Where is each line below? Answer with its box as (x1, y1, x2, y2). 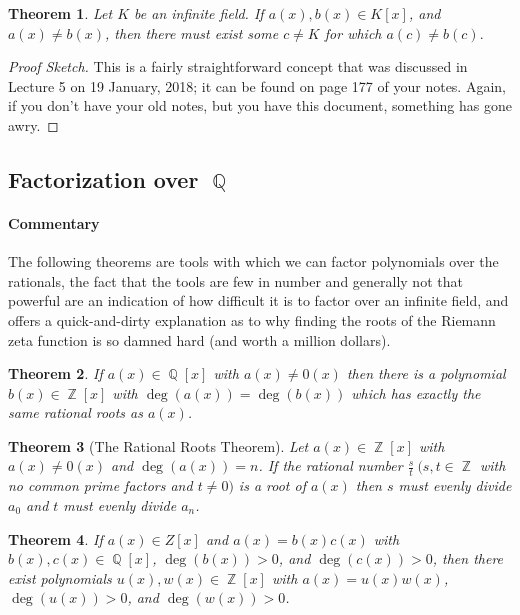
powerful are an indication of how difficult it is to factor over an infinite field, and (8, 290, 509, 311)
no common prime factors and (8, 475, 193, 496)
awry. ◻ (8, 114, 59, 135)
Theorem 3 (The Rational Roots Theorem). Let (8, 435, 309, 456)
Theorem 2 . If (8, 363, 103, 384)
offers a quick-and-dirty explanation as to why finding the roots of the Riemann (8, 309, 496, 330)
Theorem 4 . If (8, 528, 103, 549)
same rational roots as (8, 402, 143, 423)
